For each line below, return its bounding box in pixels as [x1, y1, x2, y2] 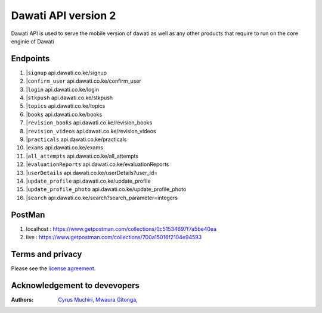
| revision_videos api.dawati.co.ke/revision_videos [26, 127, 156, 134]
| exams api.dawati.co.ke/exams [26, 144, 104, 151]
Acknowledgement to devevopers [11, 280, 140, 290]
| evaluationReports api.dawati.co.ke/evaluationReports [26, 161, 169, 168]
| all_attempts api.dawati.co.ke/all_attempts [26, 152, 139, 159]
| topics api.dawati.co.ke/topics [26, 102, 106, 109]
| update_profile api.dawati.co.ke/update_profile [26, 177, 151, 184]
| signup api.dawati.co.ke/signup [26, 69, 107, 76]
